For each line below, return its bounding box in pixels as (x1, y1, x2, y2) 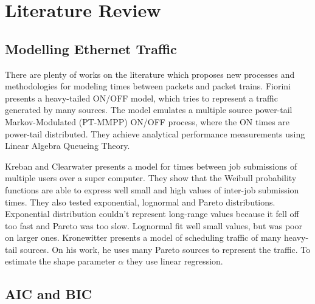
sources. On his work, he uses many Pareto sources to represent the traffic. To (19, 243, 311, 255)
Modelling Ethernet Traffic (5, 39, 177, 58)
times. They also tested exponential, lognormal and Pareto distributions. (5, 195, 275, 208)
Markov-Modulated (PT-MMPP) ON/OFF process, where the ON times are (5, 115, 290, 128)
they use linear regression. (126, 255, 223, 268)
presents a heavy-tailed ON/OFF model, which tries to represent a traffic (5, 91, 278, 104)
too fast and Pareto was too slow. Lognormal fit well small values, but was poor (5, 219, 302, 232)
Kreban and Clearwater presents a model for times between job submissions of (5, 159, 297, 172)
